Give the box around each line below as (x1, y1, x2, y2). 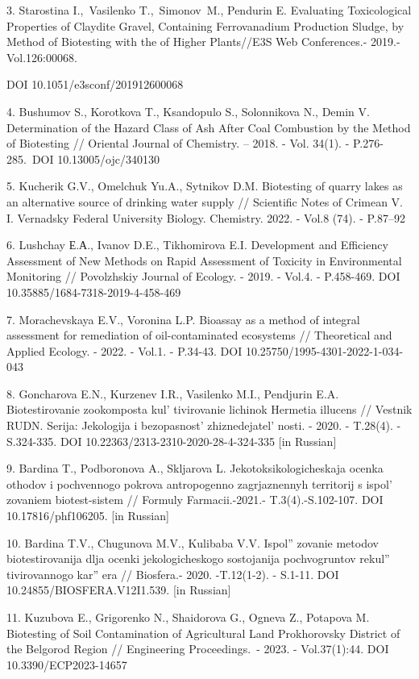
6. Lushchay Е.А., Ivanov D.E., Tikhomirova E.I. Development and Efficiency (6, 236, 388, 253)
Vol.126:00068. (6, 48, 77, 65)
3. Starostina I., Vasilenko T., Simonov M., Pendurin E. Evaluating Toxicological (6, 2, 412, 18)
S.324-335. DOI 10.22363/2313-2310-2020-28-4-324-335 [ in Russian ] (6, 432, 337, 449)
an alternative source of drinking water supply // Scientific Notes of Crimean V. (6, 193, 403, 210)
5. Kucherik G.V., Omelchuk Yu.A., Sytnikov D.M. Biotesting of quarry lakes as (6, 177, 403, 194)
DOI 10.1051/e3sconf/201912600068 (6, 76, 184, 93)
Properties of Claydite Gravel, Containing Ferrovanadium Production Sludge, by (6, 17, 404, 34)
